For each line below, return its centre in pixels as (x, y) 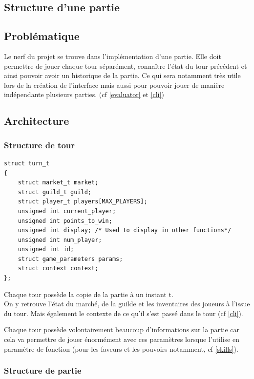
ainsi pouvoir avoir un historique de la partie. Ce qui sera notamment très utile (122, 75)
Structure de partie (43, 370)
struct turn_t (27, 163)
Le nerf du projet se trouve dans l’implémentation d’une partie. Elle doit (113, 56)
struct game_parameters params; (70, 259)
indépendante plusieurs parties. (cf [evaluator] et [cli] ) (84, 94)
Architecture (37, 121)
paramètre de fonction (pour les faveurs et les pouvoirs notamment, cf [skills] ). (121, 349)
